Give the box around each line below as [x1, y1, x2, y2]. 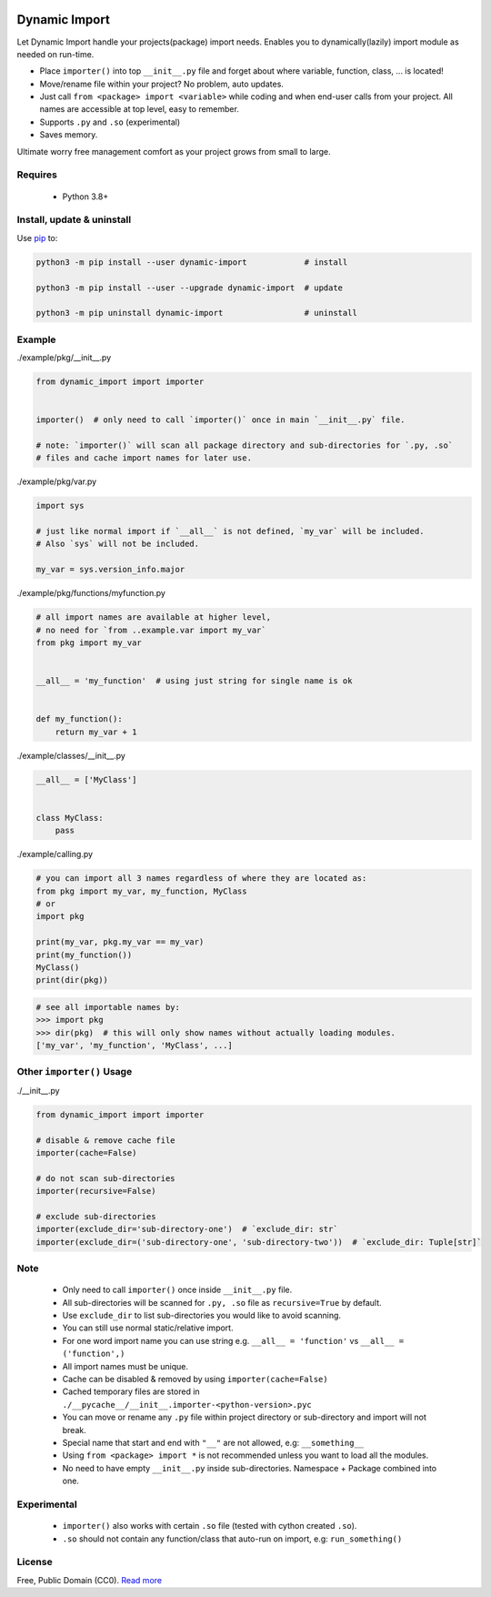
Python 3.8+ [62, 191, 109, 202]
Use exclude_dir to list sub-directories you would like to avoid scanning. [62, 1310, 341, 1321]
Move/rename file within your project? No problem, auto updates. [39, 78, 284, 89]
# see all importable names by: [35, 1002, 181, 1012]
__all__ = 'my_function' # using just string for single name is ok [35, 676, 353, 686]
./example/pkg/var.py [16, 476, 97, 487]
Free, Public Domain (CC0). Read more [16, 1574, 163, 1585]
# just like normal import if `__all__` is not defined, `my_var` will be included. [35, 526, 425, 537]
